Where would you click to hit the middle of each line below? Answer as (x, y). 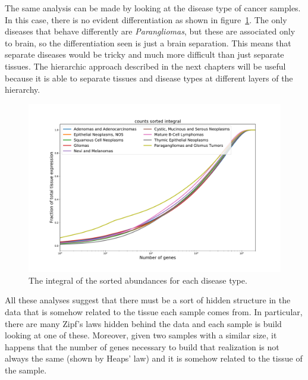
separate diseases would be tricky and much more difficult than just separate (144, 54)
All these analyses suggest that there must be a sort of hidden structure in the (148, 300)
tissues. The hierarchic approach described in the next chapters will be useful (145, 66)
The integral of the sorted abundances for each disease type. (138, 280)
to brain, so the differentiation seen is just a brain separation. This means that (148, 43)
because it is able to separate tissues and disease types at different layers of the (149, 78)
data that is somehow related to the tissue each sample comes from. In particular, (154, 311)
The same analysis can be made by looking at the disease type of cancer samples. (153, 8)
